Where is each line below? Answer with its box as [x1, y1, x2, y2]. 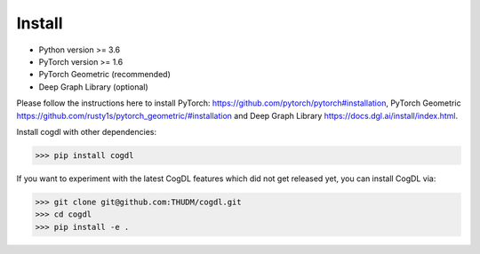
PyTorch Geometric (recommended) [38, 69, 171, 80]
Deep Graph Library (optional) [38, 81, 148, 92]
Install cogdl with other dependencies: [16, 126, 157, 137]
